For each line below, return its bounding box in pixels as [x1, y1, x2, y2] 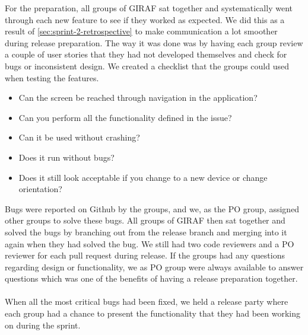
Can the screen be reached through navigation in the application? [18, 91, 258, 104]
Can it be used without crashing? [18, 131, 140, 143]
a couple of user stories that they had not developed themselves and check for [5, 48, 287, 60]
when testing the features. [5, 71, 99, 84]
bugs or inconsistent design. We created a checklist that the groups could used [5, 59, 289, 72]
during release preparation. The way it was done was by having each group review [5, 36, 303, 49]
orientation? [18, 183, 62, 195]
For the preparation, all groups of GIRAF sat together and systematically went [5, 2, 293, 14]
